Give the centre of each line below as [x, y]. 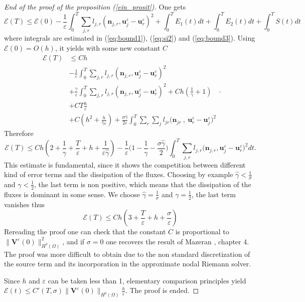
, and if [73, 241]
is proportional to [202, 232]
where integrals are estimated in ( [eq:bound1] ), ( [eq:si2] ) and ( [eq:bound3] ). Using [130, 38]
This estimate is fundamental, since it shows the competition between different [125, 164]
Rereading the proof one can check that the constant [85, 232]
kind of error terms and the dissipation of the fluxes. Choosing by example [119, 174]
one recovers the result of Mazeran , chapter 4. [178, 241]
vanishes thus [25, 204]
